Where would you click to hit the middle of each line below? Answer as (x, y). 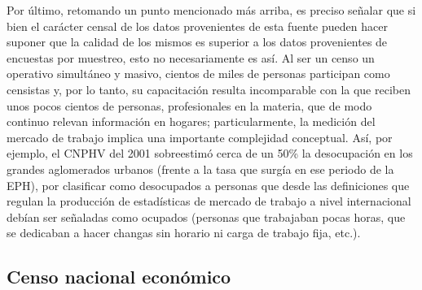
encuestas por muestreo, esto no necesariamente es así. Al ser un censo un (191, 57)
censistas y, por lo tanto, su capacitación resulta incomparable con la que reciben (209, 89)
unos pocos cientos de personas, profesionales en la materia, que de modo (189, 105)
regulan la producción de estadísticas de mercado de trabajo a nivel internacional (209, 201)
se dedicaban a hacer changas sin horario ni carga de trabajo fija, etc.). (184, 233)
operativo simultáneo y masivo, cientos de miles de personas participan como (198, 74)
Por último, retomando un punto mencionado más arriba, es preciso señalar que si (211, 10)
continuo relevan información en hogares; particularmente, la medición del (191, 121)
